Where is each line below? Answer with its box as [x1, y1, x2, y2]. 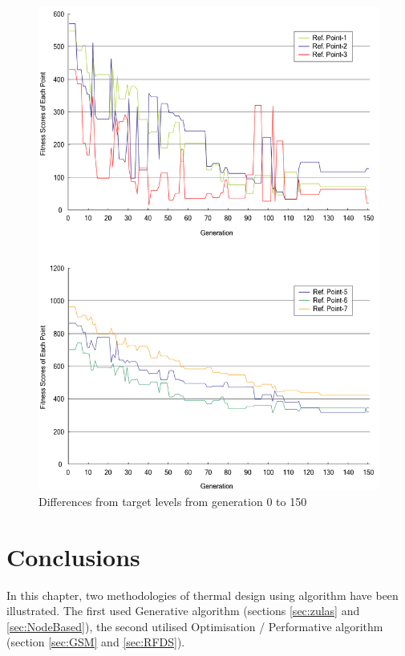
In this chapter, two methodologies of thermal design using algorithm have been [6, 586, 399, 603]
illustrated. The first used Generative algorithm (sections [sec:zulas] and [6, 602, 360, 619]
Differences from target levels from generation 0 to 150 [38, 492, 307, 509]
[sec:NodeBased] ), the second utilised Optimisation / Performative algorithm [6, 618, 383, 634]
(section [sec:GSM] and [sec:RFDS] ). [6, 634, 185, 650]
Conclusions [6, 540, 140, 573]
